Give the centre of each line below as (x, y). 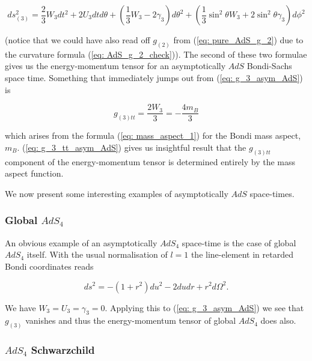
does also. (278, 320)
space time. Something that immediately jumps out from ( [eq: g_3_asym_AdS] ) (154, 78)
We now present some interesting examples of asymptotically (117, 193)
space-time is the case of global (239, 242)
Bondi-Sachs (269, 66)
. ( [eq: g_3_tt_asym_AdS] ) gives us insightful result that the (132, 147)
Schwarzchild (63, 350)
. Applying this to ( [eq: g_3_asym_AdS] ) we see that (204, 307)
